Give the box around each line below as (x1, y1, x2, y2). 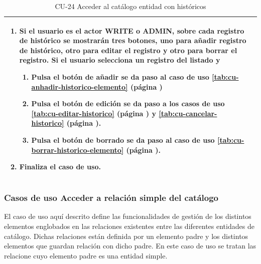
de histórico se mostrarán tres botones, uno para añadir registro (19, 35, 246, 46)
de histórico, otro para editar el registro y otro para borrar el (19, 45, 237, 55)
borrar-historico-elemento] (31, 144, 124, 155)
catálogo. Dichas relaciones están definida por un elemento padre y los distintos (4, 230, 248, 241)
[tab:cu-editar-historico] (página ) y (31, 108, 156, 118)
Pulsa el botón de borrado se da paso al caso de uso (31, 134, 215, 145)
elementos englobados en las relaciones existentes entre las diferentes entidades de (4, 221, 254, 231)
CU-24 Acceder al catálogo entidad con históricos (55, 1, 206, 11)
